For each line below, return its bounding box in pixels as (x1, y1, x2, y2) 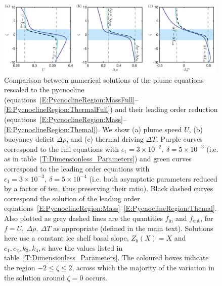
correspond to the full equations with (4, 143, 119, 154)
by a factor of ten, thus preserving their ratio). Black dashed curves (4, 183, 213, 194)
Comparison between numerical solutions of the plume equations (4, 74, 204, 85)
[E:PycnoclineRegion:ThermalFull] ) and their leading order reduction (4, 104, 218, 115)
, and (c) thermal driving (66, 134, 144, 144)
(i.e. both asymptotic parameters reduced (89, 173, 217, 184)
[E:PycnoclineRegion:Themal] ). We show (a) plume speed (4, 124, 182, 134)
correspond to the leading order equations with (4, 163, 150, 174)
